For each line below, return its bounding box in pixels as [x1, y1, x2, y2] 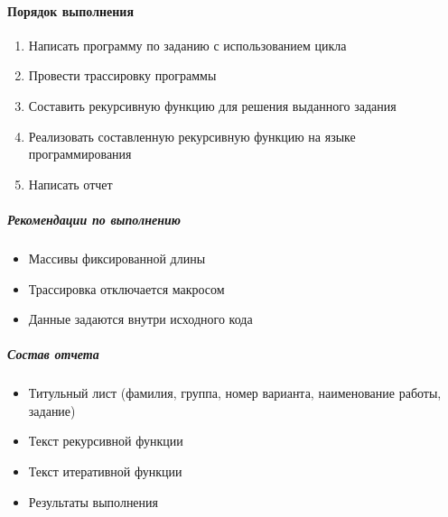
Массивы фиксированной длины [28, 248, 206, 267]
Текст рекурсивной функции [28, 431, 183, 450]
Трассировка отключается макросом [28, 279, 225, 298]
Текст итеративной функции [28, 462, 182, 481]
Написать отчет [28, 174, 113, 193]
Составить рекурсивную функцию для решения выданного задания [28, 96, 397, 115]
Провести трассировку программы [28, 66, 217, 85]
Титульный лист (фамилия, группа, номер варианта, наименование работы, [28, 383, 442, 402]
